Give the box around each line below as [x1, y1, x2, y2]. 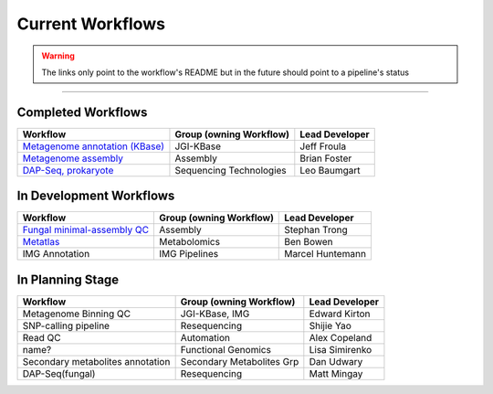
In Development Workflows [16, 188, 175, 204]
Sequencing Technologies [174, 164, 287, 176]
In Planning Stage [16, 272, 120, 287]
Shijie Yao [309, 319, 351, 332]
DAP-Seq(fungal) [22, 367, 96, 379]
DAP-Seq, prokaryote [22, 164, 114, 176]
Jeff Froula [299, 140, 347, 153]
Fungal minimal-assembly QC [22, 224, 150, 237]
